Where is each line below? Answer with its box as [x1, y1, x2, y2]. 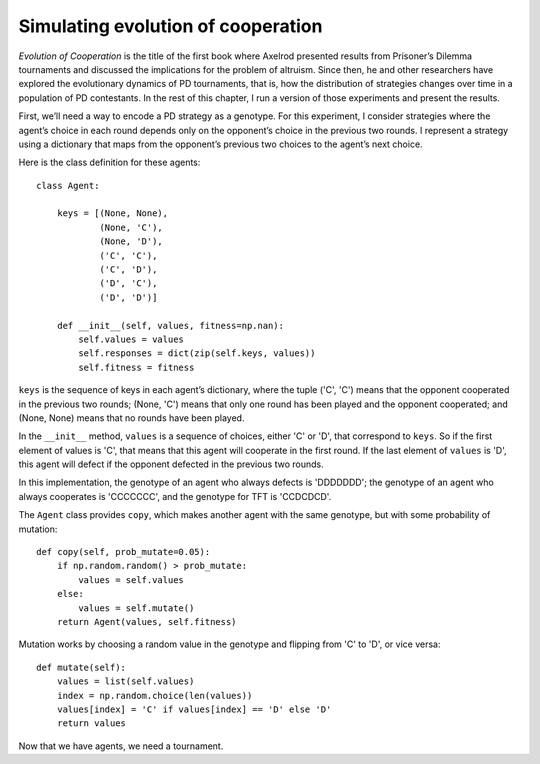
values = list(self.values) [56, 676, 195, 687]
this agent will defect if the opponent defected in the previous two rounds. [18, 458, 324, 470]
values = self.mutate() [78, 602, 195, 614]
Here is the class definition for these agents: [18, 156, 201, 169]
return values [56, 718, 127, 729]
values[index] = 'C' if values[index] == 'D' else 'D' [56, 703, 332, 715]
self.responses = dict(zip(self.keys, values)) [78, 348, 316, 359]
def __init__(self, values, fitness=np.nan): [56, 320, 285, 331]
